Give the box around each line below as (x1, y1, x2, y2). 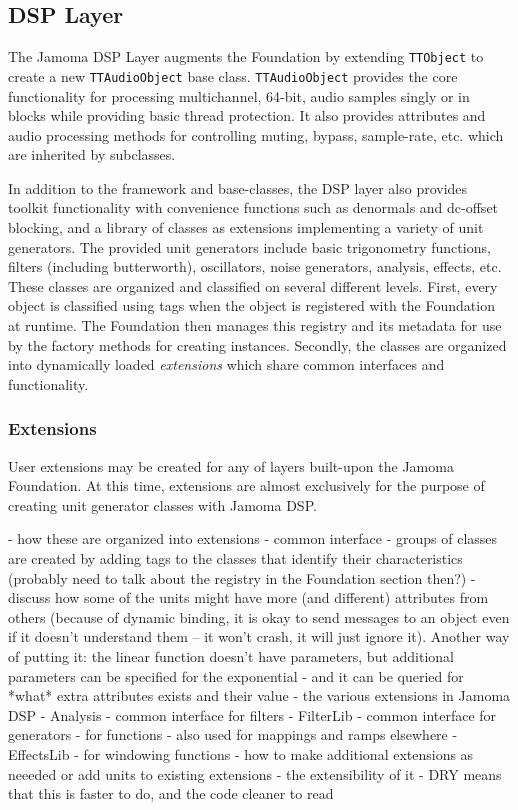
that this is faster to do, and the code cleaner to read (8, 783, 334, 804)
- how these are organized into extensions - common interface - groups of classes (8, 528, 498, 549)
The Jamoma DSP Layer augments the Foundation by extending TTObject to (8, 46, 484, 67)
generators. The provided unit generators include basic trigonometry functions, (8, 236, 491, 257)
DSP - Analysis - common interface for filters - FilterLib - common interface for (8, 704, 497, 725)
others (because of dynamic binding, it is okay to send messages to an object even (8, 606, 510, 627)
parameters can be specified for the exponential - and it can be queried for (8, 665, 464, 686)
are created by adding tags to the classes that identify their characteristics (8, 548, 463, 569)
